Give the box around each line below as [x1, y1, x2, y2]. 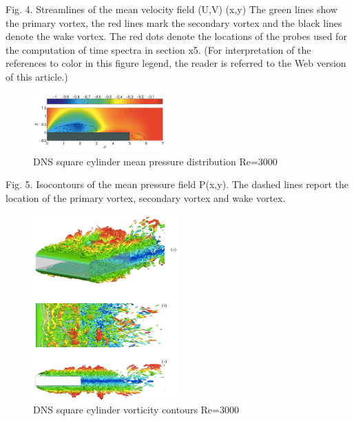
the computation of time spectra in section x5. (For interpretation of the [6, 42, 311, 57]
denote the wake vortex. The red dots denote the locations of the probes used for [6, 29, 347, 43]
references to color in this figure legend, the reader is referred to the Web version [6, 56, 346, 70]
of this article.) [6, 69, 68, 83]
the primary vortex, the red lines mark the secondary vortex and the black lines [6, 15, 342, 30]
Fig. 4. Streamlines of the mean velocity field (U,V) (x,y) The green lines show [6, 2, 337, 16]
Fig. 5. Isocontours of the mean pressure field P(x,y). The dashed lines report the [6, 177, 349, 192]
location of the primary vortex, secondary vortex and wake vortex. [6, 190, 286, 205]
